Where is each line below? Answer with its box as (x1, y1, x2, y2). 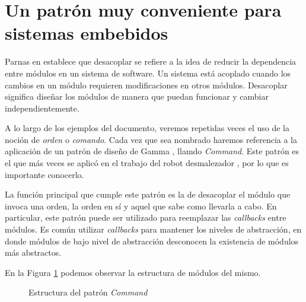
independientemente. (5, 101, 79, 114)
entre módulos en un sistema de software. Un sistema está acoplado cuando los (5, 66, 291, 79)
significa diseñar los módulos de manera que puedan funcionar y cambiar (5, 90, 269, 103)
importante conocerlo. (5, 168, 84, 180)
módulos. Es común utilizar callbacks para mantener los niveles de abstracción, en (5, 223, 302, 236)
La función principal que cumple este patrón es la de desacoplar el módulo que (5, 188, 291, 201)
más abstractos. (5, 246, 62, 259)
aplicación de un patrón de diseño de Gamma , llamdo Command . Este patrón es (5, 145, 299, 157)
